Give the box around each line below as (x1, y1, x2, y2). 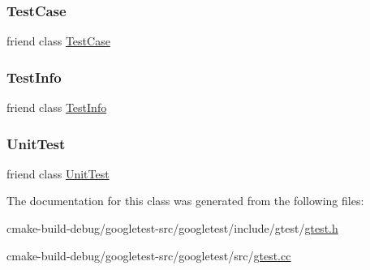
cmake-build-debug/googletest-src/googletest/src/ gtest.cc (6, 246, 291, 264)
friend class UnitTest (6, 165, 110, 182)
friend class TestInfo (6, 99, 107, 116)
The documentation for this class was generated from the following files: (6, 192, 364, 209)
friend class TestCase (6, 32, 110, 49)
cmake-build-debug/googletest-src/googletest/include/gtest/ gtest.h (6, 220, 338, 237)
